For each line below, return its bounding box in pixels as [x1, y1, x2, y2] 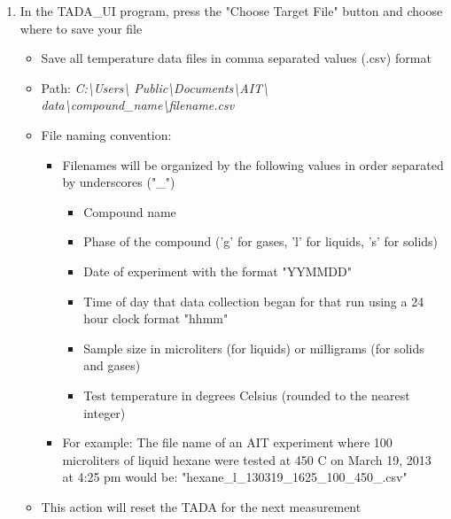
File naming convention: [41, 125, 172, 143]
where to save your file [19, 19, 143, 37]
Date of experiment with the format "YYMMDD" [83, 261, 352, 280]
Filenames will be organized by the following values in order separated [62, 155, 444, 174]
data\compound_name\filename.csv [41, 96, 235, 114]
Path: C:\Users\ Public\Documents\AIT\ [41, 78, 269, 97]
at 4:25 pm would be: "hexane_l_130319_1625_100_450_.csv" [62, 468, 408, 486]
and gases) [83, 356, 141, 375]
